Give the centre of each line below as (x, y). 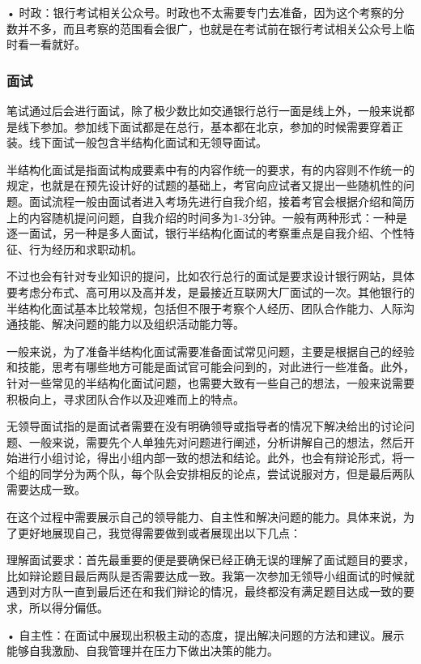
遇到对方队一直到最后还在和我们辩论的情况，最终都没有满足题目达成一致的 (205, 591)
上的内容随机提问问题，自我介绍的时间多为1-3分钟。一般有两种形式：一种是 (207, 217)
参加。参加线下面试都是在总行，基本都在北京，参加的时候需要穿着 (216, 126)
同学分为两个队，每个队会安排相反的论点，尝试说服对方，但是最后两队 (227, 473)
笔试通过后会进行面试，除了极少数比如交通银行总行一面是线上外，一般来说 (205, 110)
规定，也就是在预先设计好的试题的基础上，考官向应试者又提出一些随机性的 (205, 185)
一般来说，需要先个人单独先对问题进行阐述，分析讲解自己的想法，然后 (216, 441)
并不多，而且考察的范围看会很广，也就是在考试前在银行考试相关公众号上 (210, 28)
